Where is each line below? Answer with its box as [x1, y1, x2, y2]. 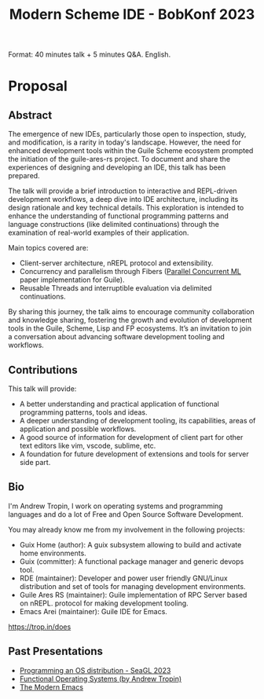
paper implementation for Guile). [19, 275, 125, 284]
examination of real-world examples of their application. [8, 228, 189, 237]
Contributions [8, 363, 78, 376]
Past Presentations [8, 645, 104, 658]
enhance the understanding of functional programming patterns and [8, 211, 229, 221]
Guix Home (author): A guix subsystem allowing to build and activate [19, 540, 242, 549]
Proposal [8, 77, 68, 95]
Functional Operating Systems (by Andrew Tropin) [19, 674, 182, 683]
